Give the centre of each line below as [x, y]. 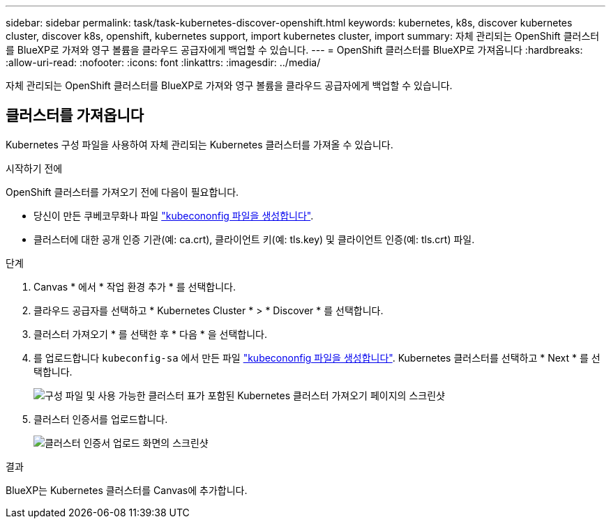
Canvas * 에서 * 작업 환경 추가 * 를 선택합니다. [135, 286]
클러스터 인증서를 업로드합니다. [101, 419]
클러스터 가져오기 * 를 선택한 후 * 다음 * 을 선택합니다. [150, 334]
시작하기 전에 [34, 168]
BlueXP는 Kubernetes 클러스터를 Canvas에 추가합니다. [127, 490]
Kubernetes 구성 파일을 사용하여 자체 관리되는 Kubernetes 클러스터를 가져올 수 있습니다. [199, 144]
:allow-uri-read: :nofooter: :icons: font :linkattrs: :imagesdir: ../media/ [163, 62]
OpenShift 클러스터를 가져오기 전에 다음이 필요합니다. [122, 192]
